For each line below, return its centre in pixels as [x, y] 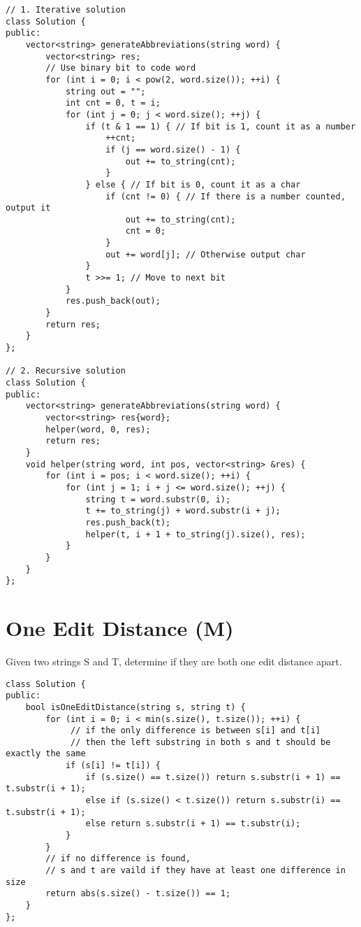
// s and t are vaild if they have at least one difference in [196, 871]
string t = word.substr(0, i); [158, 499]
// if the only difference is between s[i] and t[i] [196, 731]
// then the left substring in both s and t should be [201, 742]
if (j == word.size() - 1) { [173, 149]
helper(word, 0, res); [98, 429]
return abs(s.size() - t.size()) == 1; [138, 894]
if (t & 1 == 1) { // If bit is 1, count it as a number [221, 126]
